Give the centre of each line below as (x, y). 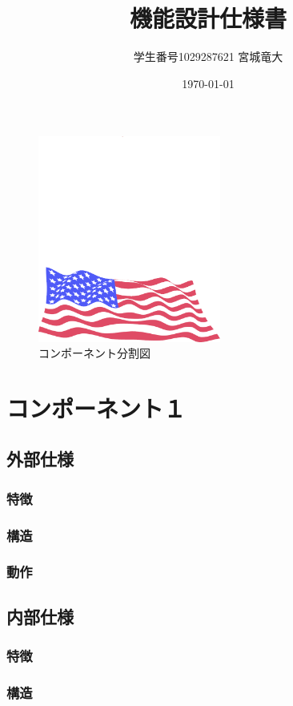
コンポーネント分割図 (94, 353)
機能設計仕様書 (208, 18)
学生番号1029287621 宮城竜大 (208, 56)
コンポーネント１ (96, 407)
